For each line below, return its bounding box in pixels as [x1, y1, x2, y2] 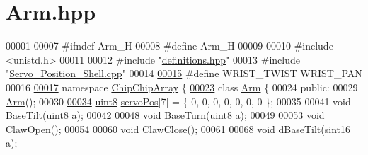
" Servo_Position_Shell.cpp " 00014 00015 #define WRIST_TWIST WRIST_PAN [6, 66, 362, 81]
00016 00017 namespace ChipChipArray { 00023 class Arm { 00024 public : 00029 [6, 79, 358, 94]
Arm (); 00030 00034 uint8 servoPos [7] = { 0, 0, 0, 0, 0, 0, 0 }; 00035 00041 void [6, 93, 351, 108]
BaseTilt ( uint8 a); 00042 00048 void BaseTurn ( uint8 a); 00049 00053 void [6, 108, 325, 122]
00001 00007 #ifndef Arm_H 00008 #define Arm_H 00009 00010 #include [6, 38, 333, 53]
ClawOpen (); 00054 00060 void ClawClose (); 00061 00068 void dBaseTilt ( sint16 [6, 121, 351, 136]
